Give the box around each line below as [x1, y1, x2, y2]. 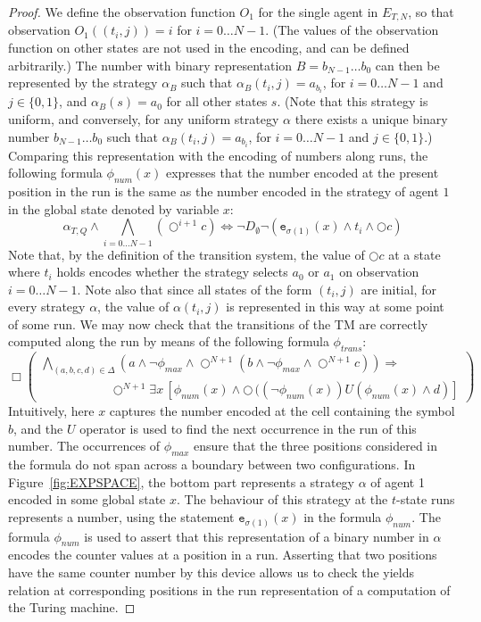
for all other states [166, 92, 268, 111]
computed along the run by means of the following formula [8, 332, 329, 351]
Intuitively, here [8, 402, 95, 420]
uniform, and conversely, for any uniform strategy [8, 109, 279, 128]
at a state [388, 245, 441, 263]
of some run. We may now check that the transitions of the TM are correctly [8, 314, 428, 333]
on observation [339, 262, 419, 281]
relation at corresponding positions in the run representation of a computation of [8, 580, 451, 599]
